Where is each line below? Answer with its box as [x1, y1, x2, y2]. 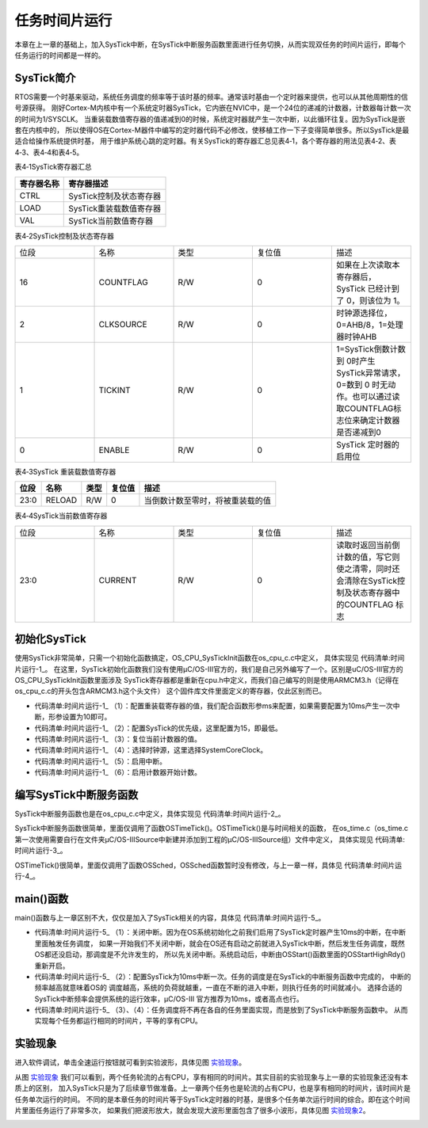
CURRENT [98, 574, 137, 585]
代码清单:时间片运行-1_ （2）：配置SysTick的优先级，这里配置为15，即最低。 [34, 723, 283, 733]
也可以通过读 [351, 391, 400, 402]
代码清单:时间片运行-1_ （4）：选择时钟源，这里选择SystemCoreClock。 [34, 745, 268, 755]
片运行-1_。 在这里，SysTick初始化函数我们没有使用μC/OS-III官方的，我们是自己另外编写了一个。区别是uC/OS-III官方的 [14, 664, 403, 673]
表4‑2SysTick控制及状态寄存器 [14, 231, 114, 241]
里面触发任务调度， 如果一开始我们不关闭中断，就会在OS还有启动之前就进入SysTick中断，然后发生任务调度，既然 [34, 939, 405, 948]
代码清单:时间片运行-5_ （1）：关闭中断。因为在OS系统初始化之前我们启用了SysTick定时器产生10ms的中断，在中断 [34, 928, 406, 937]
